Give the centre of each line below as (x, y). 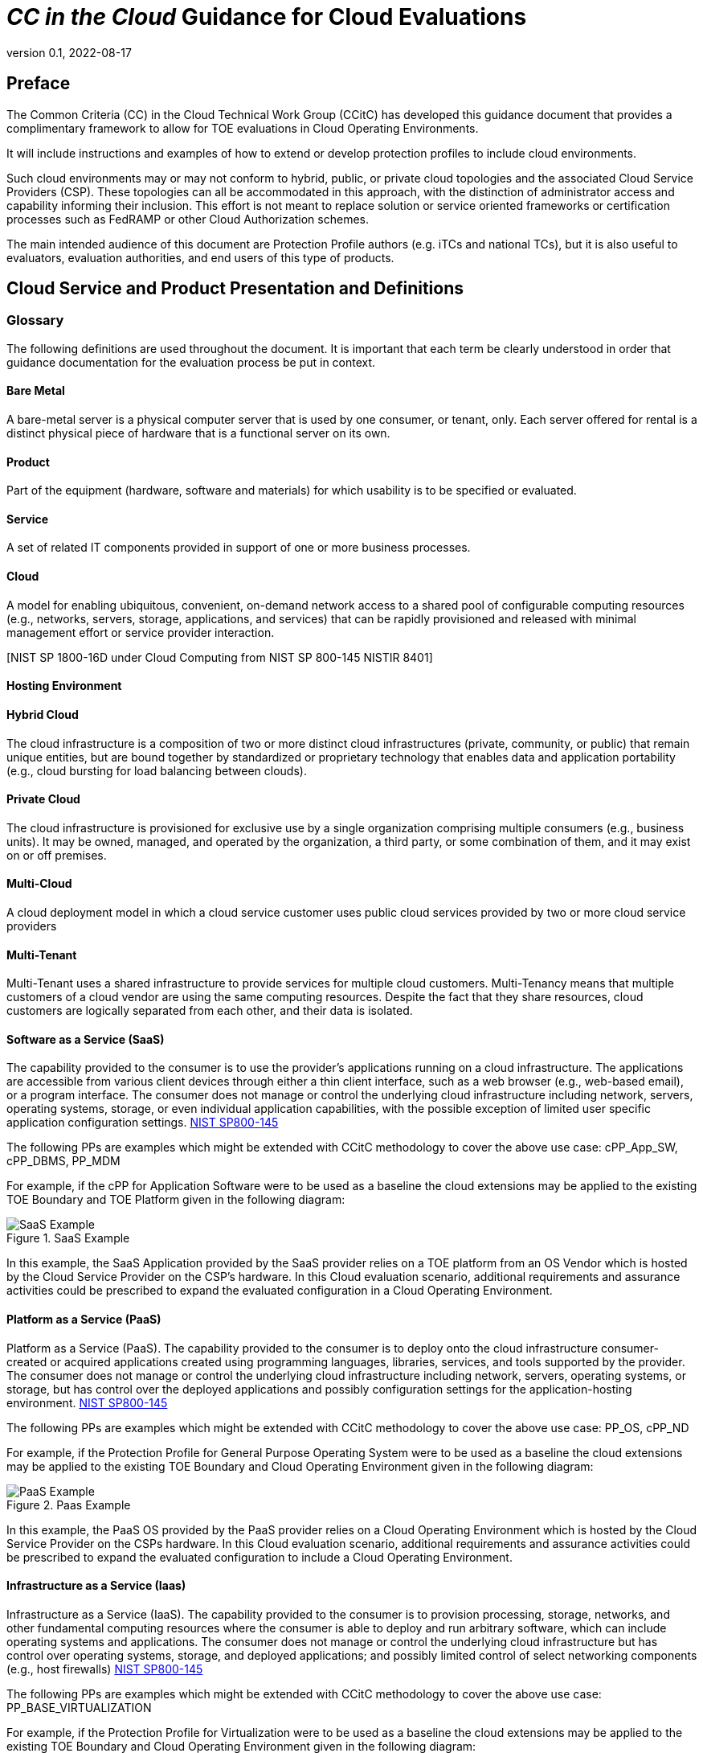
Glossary (35, 320)
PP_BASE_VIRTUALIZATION (79, 1707)
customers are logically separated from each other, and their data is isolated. (210, 1011)
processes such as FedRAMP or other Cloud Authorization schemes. (188, 219)
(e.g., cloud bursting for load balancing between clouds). (157, 770)
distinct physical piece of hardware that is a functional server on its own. (198, 433)
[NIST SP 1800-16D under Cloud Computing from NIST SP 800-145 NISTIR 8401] (220, 657)
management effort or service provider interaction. (141, 632)
